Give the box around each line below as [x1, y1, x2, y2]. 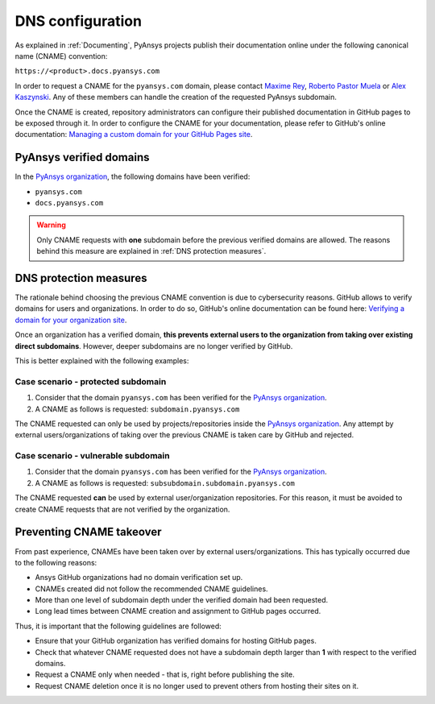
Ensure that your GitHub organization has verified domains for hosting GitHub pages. [35, 636, 317, 646]
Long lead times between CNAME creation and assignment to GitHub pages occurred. [35, 607, 321, 616]
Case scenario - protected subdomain [14, 375, 167, 387]
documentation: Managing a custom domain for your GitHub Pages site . [14, 130, 253, 139]
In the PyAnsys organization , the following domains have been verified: [14, 172, 251, 181]
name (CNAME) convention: [14, 51, 108, 60]
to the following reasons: [14, 557, 97, 567]
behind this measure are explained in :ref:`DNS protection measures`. [36, 246, 267, 256]
